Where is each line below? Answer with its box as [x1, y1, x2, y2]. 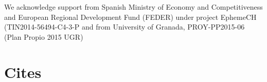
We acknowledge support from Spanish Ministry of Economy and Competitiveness [4, 2, 263, 12]
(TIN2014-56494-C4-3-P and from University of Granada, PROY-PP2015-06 [4, 21, 245, 32]
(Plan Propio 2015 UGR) [4, 31, 83, 42]
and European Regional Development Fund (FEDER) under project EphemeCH [4, 11, 257, 22]
